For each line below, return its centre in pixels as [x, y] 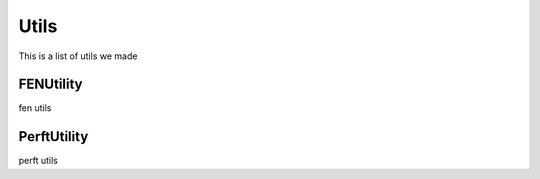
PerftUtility [53, 136]
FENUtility [51, 84]
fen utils [35, 108]
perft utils [38, 161]
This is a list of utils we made [78, 56]
